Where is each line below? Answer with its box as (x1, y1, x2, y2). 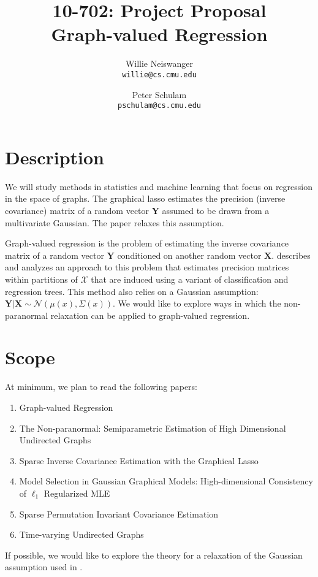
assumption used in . (5, 560, 83, 573)
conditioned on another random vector (117, 248, 262, 261)
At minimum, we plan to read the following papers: (5, 380, 197, 393)
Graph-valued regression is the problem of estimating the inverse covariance (5, 237, 289, 250)
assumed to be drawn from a (162, 204, 270, 216)
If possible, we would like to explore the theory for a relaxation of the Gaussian (5, 548, 303, 561)
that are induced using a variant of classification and (91, 272, 289, 285)
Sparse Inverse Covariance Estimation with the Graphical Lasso (19, 454, 259, 467)
